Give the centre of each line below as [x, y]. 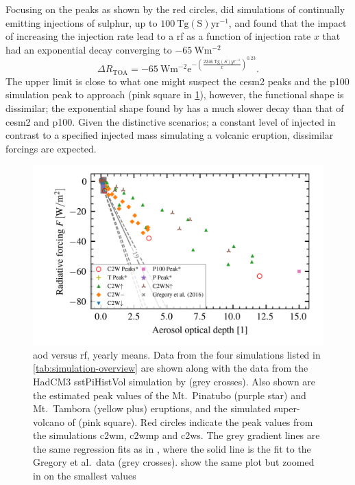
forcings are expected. [51, 148]
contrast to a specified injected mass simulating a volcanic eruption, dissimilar [170, 135]
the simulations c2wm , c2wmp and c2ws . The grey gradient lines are [176, 435]
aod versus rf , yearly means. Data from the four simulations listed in [177, 354]
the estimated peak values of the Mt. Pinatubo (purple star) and [170, 395]
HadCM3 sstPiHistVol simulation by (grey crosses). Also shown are [174, 381]
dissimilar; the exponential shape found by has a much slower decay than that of [175, 108]
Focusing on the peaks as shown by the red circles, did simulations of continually [175, 9]
